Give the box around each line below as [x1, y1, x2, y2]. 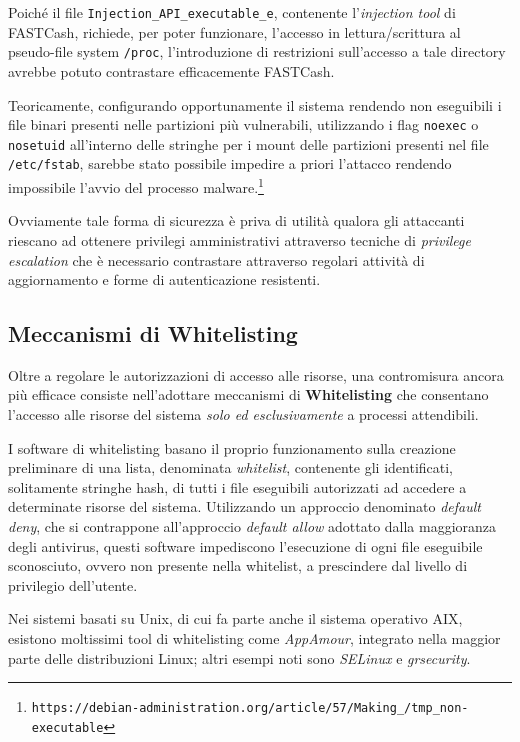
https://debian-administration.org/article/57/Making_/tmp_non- [31, 701, 469, 716]
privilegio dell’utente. [8, 574, 138, 595]
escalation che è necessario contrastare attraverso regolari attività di [8, 249, 425, 270]
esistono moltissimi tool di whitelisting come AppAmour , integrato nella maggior [8, 628, 501, 649]
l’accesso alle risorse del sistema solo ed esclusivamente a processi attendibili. [8, 404, 479, 425]
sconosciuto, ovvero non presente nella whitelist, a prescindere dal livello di [8, 555, 468, 576]
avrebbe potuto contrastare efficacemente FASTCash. [8, 60, 335, 81]
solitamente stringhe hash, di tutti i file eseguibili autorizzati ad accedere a [8, 476, 467, 497]
